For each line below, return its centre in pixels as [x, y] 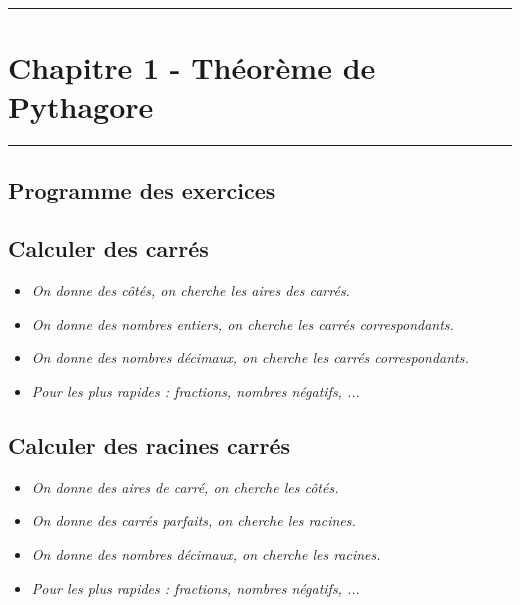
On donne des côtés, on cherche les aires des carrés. [190, 290]
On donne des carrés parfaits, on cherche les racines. [193, 520]
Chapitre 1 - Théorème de [192, 67]
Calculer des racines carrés [149, 445]
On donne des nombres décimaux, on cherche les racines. [206, 554]
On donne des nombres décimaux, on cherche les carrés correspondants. [250, 357]
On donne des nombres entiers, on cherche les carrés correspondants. [242, 323]
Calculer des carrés [108, 248]
